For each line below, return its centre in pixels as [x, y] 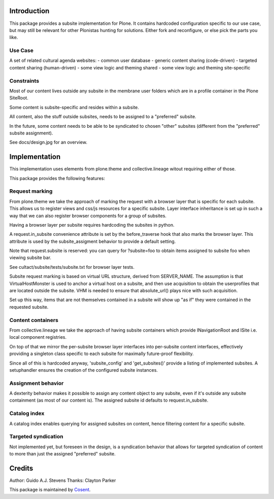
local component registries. [38, 337]
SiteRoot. [19, 98]
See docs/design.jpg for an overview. [48, 142]
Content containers [34, 320]
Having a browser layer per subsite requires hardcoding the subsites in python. [92, 225]
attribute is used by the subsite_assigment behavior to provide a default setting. [93, 241]
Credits [21, 468]
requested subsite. [29, 307]
